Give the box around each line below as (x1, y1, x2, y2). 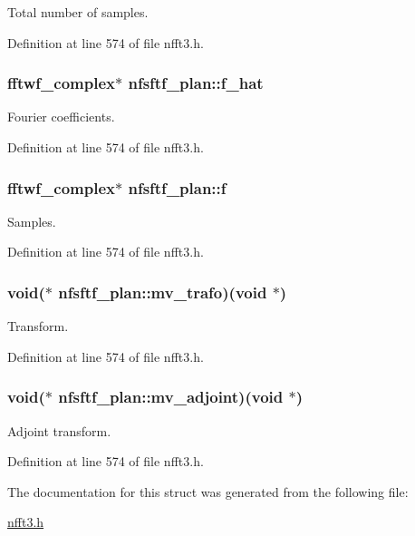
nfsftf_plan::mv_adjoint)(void (58, 385, 284, 408)
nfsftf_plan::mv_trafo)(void (58, 280, 267, 303)
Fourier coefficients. (7, 107, 115, 126)
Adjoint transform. (7, 421, 111, 440)
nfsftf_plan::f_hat (128, 72, 264, 94)
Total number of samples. (7, 3, 149, 21)
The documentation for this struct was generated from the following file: (7, 482, 409, 501)
